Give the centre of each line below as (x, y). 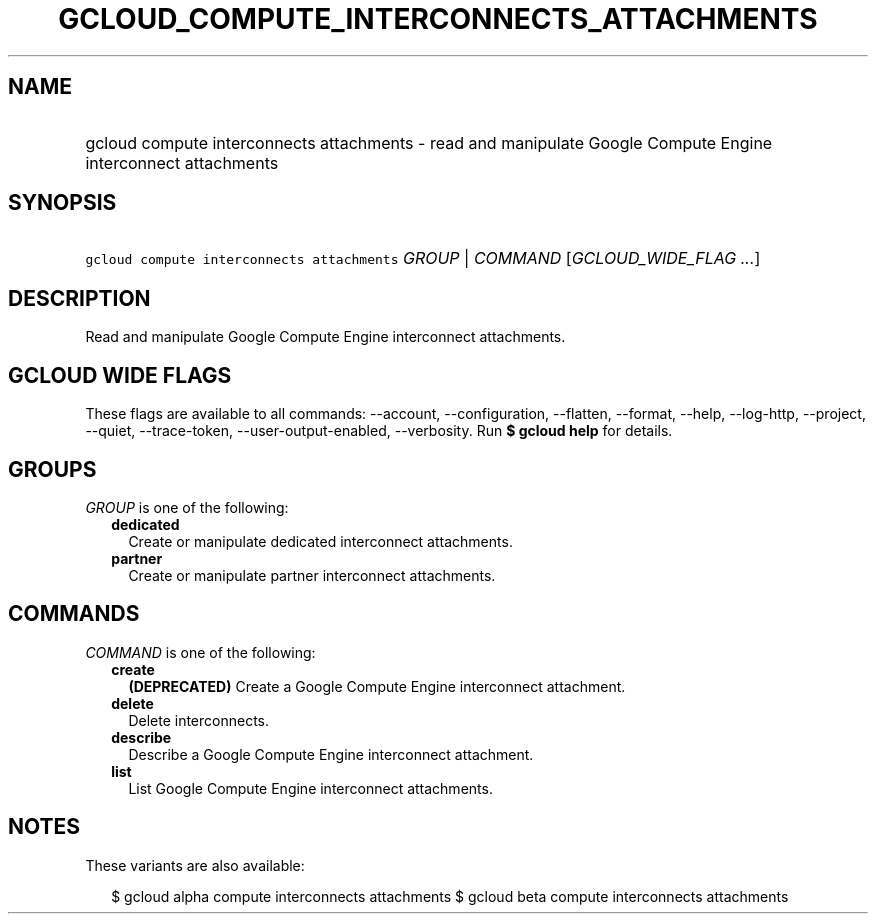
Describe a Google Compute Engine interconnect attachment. (331, 754)
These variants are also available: (195, 865)
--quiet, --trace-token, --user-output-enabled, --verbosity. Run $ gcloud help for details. (379, 431)
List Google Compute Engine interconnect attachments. (310, 788)
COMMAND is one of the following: (200, 652)
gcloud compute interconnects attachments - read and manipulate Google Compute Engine (429, 142)
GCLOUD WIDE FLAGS (120, 375)
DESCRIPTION (79, 298)
